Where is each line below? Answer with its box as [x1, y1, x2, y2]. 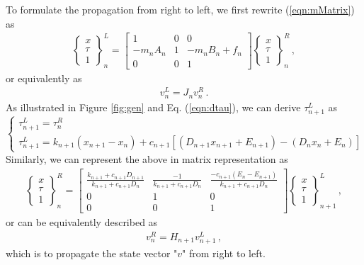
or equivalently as [6, 70, 82, 85]
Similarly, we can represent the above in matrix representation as [6, 151, 288, 166]
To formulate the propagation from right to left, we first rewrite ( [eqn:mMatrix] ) [6, 2, 355, 16]
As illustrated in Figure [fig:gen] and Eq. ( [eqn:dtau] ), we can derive [6, 99, 301, 114]
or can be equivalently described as [6, 215, 158, 230]
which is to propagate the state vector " [6, 246, 178, 261]
